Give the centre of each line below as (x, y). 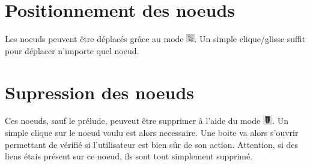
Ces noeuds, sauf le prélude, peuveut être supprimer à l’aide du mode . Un (147, 121)
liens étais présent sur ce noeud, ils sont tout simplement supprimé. (129, 156)
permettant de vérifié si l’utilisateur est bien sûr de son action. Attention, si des (151, 144)
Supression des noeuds (100, 92)
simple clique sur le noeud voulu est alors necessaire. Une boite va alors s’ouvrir (152, 133)
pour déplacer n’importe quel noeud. (72, 50)
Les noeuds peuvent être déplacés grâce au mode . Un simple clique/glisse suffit (155, 39)
